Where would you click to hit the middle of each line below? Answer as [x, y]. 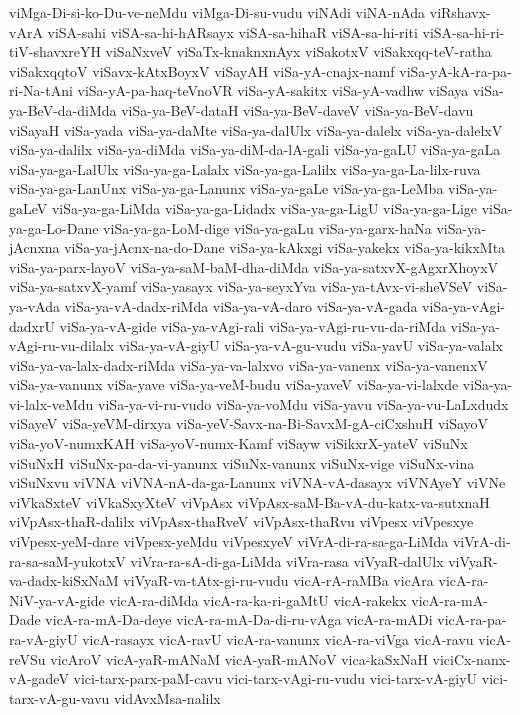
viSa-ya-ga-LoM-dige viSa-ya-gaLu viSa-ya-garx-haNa [267, 227]
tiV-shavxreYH [55, 51]
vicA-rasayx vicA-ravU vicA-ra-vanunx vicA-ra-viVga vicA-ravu [278, 639]
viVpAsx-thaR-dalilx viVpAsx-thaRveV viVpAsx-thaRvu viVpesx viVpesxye [241, 521]
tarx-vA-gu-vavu [59, 697]
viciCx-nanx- [471, 658]
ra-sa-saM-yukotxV [67, 560]
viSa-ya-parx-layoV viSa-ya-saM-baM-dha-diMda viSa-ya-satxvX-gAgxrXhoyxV [254, 266]
